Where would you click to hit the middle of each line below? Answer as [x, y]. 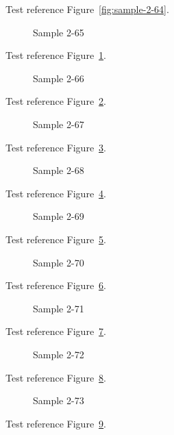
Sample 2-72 [59, 354]
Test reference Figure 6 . [56, 285]
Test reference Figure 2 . [56, 101]
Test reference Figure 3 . [56, 147]
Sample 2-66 [59, 78]
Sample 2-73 [59, 400]
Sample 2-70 [59, 262]
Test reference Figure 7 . [56, 331]
